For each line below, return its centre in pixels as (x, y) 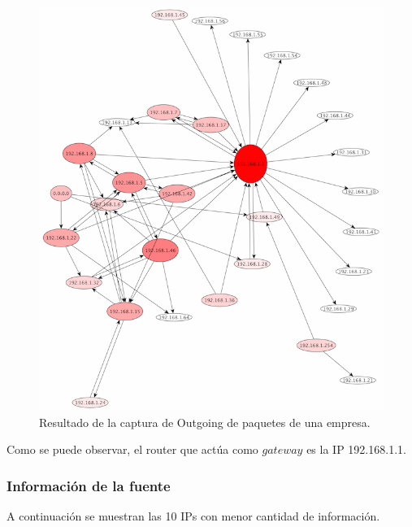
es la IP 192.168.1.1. (356, 449)
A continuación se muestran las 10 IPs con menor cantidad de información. (193, 516)
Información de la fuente (89, 485)
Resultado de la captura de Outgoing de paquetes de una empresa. (205, 422)
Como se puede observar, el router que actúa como (132, 449)
